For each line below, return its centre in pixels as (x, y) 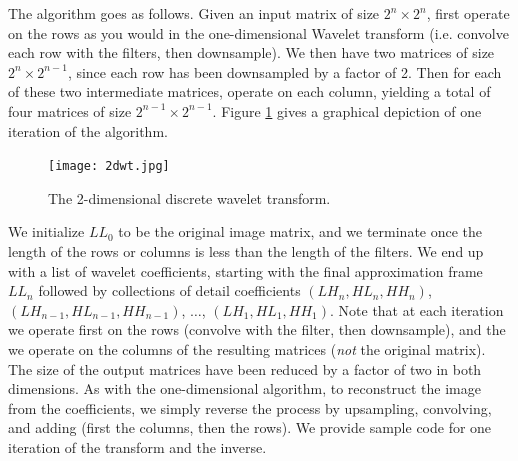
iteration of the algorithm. (88, 130)
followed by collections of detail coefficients (169, 290)
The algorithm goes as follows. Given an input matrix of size (194, 13)
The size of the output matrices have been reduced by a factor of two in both (245, 368)
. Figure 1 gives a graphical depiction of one (347, 110)
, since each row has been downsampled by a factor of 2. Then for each (284, 71)
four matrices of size (70, 110)
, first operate (468, 13)
